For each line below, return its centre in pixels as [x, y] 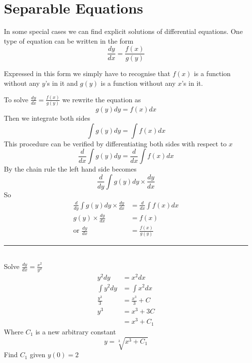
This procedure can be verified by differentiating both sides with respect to [115, 143]
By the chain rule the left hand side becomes [70, 169]
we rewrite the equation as [102, 99]
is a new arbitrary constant [76, 331]
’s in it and [62, 83]
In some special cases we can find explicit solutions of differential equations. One [123, 31]
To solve [16, 99]
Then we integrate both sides [47, 118]
